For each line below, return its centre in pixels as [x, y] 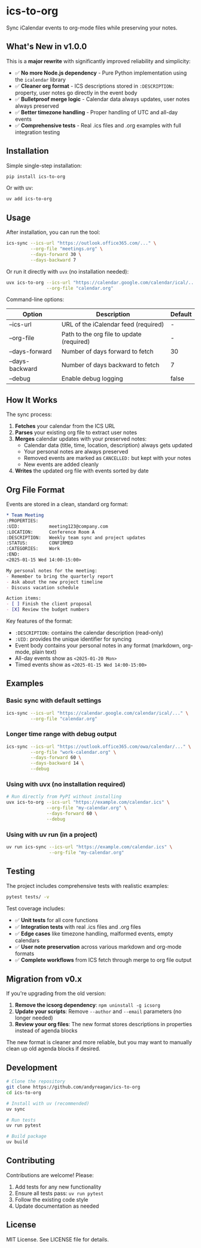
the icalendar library [40, 79]
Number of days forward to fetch [107, 352]
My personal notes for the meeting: [52, 570]
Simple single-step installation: [44, 165]
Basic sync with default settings [54, 700]
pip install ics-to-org [36, 176]
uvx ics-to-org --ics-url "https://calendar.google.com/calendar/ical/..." [103, 283]
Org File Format [36, 490]
